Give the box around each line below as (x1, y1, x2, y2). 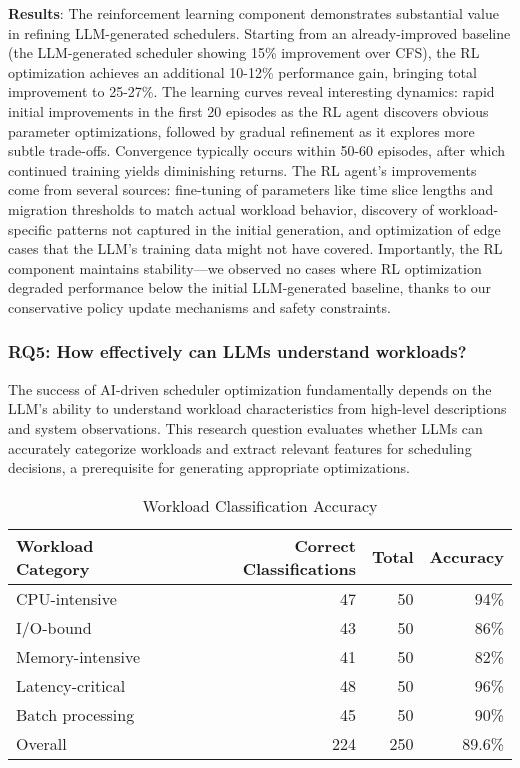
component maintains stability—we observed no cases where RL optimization (8, 257, 482, 278)
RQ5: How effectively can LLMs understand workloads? (8, 339, 467, 364)
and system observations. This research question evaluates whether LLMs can (8, 417, 483, 438)
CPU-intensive (16, 586, 117, 610)
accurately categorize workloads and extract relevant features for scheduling (8, 437, 472, 458)
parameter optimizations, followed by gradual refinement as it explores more (8, 120, 475, 141)
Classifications (242, 556, 356, 580)
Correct (294, 533, 356, 557)
